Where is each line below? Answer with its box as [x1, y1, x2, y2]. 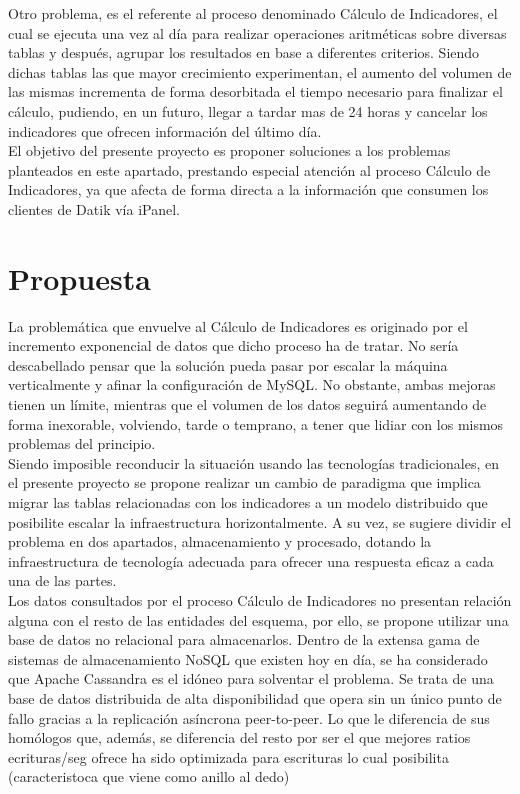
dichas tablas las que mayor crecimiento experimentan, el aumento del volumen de [8, 61, 512, 82]
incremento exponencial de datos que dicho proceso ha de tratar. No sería [8, 335, 459, 356]
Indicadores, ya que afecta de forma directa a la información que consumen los [8, 179, 489, 200]
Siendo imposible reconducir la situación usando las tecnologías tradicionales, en [8, 452, 499, 473]
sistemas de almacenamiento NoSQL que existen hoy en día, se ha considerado [8, 648, 488, 669]
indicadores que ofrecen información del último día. [8, 120, 322, 141]
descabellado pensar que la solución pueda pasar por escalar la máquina [8, 354, 448, 375]
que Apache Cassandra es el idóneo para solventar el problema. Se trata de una [8, 668, 494, 689]
